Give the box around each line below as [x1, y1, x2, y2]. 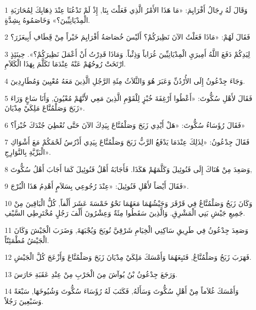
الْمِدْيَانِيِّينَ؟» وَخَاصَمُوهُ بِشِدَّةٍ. [5, 14, 90, 25]
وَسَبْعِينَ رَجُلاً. [5, 295, 44, 306]
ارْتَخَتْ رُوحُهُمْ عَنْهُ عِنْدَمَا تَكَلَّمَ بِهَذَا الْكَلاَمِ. [5, 58, 126, 69]
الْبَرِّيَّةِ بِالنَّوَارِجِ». [5, 146, 51, 157]
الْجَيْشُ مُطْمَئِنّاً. [5, 234, 49, 245]
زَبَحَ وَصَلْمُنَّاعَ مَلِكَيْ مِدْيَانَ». [5, 102, 85, 113]
